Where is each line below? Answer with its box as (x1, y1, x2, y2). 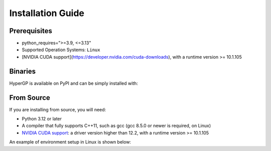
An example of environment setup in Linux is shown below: (9, 139, 131, 145)
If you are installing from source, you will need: (9, 106, 106, 112)
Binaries (9, 67, 36, 75)
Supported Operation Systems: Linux (22, 47, 100, 53)
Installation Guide (9, 8, 85, 19)
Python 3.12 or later (22, 116, 62, 122)
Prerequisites (9, 27, 52, 35)
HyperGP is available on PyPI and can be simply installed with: (9, 80, 138, 86)
